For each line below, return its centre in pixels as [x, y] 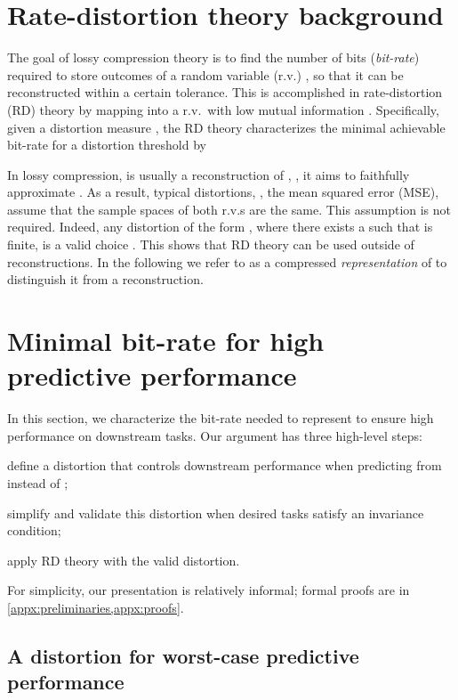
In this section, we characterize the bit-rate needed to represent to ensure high [221, 418]
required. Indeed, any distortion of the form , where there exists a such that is [220, 227]
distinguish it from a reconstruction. [105, 279]
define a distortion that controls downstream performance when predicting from [225, 465]
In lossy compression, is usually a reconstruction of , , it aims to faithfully [209, 174]
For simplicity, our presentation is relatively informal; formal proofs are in [209, 590]
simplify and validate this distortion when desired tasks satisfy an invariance [216, 513]
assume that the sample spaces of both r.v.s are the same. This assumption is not [229, 209]
